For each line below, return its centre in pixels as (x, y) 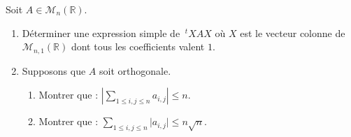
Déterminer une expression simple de (101, 33)
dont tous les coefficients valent (138, 46)
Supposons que (54, 70)
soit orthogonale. (135, 70)
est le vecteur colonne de (293, 33)
